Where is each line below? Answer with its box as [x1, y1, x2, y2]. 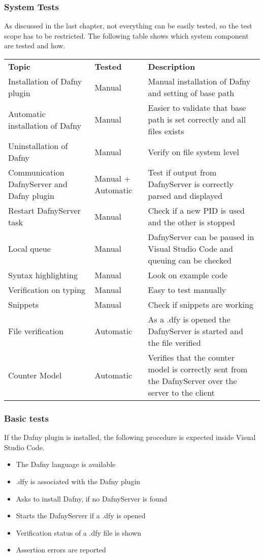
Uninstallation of [8, 140, 68, 152]
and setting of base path [148, 87, 235, 99]
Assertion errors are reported [16, 544, 106, 555]
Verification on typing [8, 284, 86, 296]
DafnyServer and [8, 178, 68, 190]
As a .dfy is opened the [148, 313, 230, 325]
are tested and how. [4, 40, 65, 51]
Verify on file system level [148, 145, 239, 158]
